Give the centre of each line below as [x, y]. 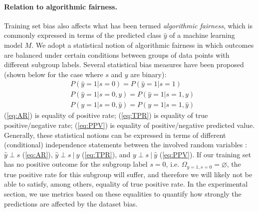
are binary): [148, 74]
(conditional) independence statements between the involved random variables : [126, 145]
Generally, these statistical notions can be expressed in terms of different [115, 135]
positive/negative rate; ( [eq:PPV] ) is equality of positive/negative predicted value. [129, 125]
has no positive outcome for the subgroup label [76, 164]
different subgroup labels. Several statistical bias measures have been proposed [124, 64]
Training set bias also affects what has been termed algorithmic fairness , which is [128, 25]
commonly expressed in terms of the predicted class [83, 35]
